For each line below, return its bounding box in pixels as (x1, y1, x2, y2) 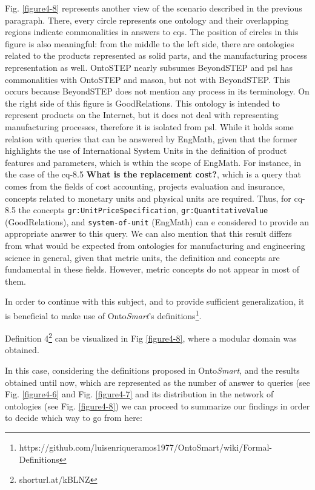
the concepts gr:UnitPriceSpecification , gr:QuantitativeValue (18, 204, 268, 216)
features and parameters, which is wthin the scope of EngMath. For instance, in (5, 156, 302, 168)
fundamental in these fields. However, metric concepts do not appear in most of (5, 263, 300, 276)
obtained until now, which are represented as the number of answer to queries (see (5, 376, 310, 388)
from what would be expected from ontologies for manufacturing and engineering (5, 239, 305, 251)
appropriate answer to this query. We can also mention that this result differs (5, 227, 292, 240)
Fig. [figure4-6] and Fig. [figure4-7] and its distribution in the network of (5, 388, 274, 400)
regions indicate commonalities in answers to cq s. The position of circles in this (5, 25, 299, 38)
